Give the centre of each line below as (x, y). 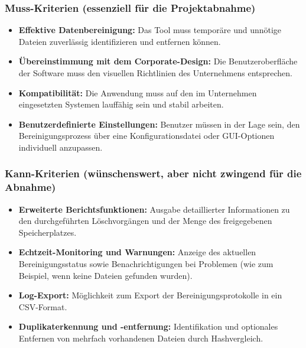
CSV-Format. (43, 306)
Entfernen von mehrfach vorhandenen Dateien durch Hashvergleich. (141, 338)
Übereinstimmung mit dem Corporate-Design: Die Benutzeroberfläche (158, 61)
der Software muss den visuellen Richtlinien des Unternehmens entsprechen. (155, 73)
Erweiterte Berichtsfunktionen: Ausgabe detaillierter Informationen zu (154, 209)
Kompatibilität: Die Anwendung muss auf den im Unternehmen (138, 92)
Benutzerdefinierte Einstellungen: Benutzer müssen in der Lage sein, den (159, 124)
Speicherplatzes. (48, 232)
